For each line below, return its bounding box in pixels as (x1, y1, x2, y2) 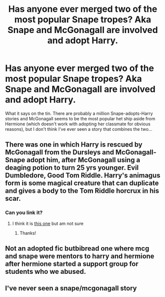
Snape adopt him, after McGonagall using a (5, 156, 140, 164)
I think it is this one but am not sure (12, 221, 84, 226)
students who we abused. (5, 267, 86, 276)
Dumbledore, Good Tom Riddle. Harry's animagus (5, 171, 161, 180)
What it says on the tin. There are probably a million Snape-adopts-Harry (5, 110, 153, 116)
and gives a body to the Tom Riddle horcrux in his (5, 186, 159, 195)
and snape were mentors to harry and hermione (5, 252, 155, 260)
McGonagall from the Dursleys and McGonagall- (5, 148, 157, 156)
